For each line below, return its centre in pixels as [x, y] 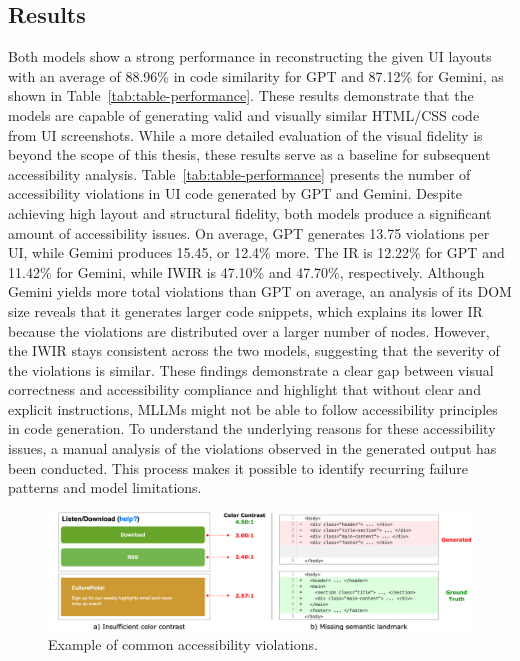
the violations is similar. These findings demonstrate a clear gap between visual [251, 369]
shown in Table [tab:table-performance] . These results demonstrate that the [241, 95]
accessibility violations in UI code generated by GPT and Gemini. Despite [235, 193]
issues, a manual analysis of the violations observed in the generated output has [252, 448]
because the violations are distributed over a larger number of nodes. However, [249, 330]
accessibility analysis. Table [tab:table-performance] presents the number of [239, 173]
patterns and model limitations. [105, 487]
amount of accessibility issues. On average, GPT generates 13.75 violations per [249, 232]
